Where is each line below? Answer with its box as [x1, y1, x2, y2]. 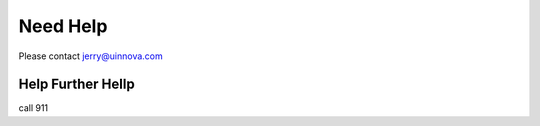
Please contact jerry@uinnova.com [18, 50, 164, 62]
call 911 [18, 102, 49, 114]
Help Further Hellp [18, 76, 135, 93]
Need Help [18, 15, 108, 37]
